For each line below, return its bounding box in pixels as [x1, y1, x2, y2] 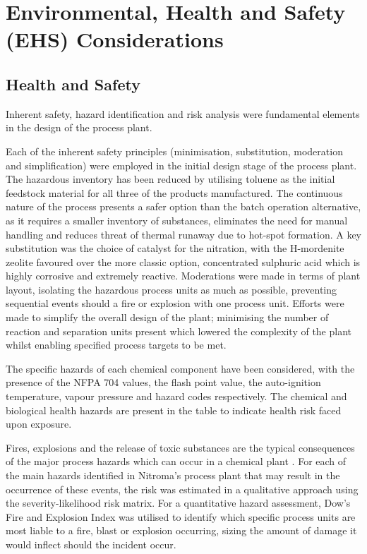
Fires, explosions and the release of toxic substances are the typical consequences [6, 440, 355, 454]
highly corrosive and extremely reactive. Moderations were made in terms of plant [6, 268, 361, 283]
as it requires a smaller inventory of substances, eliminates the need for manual [6, 212, 348, 227]
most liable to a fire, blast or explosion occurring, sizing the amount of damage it [6, 523, 357, 538]
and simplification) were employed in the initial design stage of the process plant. [6, 157, 357, 172]
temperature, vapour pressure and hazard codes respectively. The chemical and [6, 389, 347, 404]
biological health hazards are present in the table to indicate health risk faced [6, 402, 342, 417]
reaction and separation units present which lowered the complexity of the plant [6, 323, 351, 338]
